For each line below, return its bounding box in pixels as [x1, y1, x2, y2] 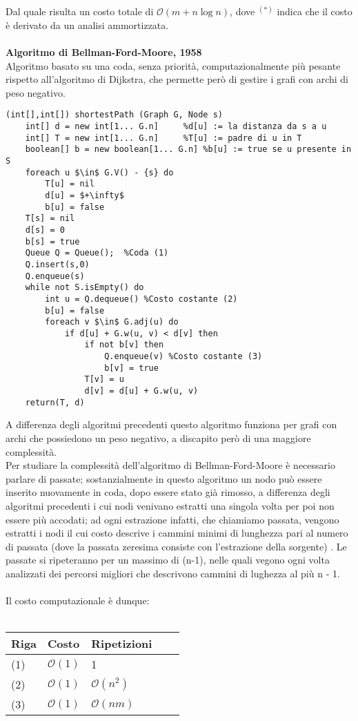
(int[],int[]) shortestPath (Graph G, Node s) [6, 110, 223, 120]
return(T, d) [25, 397, 85, 407]
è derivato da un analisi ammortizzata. [6, 17, 169, 32]
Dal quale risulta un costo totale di [6, 4, 154, 19]
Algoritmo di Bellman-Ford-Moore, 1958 [6, 44, 202, 59]
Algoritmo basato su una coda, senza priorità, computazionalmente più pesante [6, 58, 341, 73]
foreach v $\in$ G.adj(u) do [45, 317, 179, 327]
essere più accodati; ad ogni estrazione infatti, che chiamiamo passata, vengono [6, 512, 339, 526]
